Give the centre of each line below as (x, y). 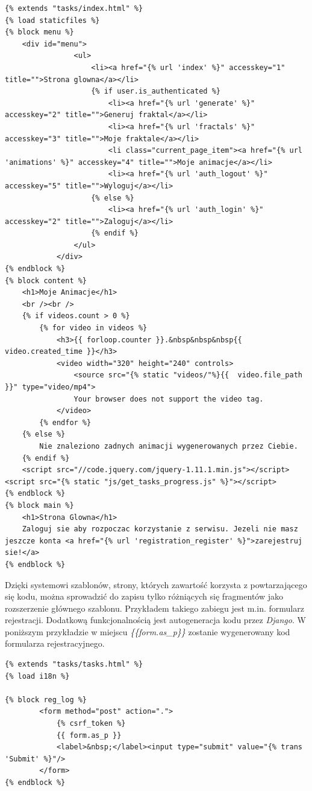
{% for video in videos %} (93, 328)
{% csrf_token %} (91, 724)
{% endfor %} (65, 422)
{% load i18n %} (37, 676)
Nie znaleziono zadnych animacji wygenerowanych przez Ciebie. (169, 446)
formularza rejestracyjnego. (55, 643)
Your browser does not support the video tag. (169, 399)
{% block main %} (39, 505)
